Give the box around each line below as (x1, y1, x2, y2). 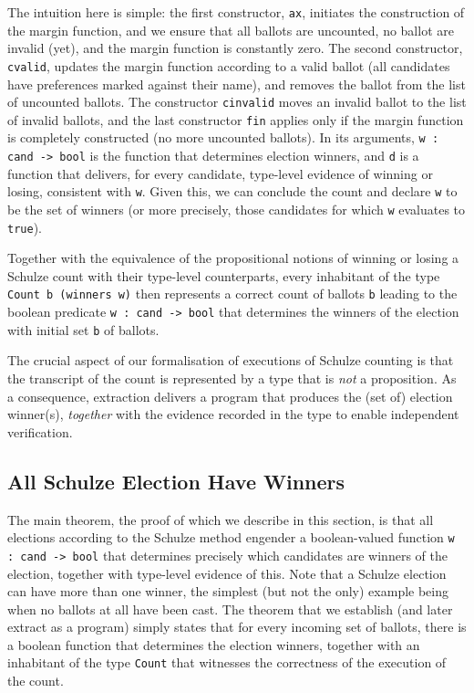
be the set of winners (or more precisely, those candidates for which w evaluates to (7, 199, 466, 218)
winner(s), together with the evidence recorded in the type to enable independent (7, 404, 459, 424)
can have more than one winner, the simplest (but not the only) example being (7, 582, 449, 601)
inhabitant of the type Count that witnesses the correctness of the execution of (7, 653, 447, 672)
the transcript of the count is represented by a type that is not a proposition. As (7, 369, 457, 388)
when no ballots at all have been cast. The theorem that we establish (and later (7, 599, 453, 618)
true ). (7, 217, 42, 236)
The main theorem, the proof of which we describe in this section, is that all (7, 509, 434, 529)
